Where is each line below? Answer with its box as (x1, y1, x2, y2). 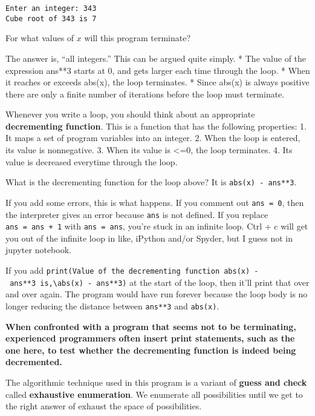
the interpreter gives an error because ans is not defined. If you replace (5, 208, 268, 220)
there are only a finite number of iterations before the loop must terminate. (5, 87, 285, 100)
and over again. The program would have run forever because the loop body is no (5, 288, 308, 300)
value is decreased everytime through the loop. (5, 155, 178, 168)
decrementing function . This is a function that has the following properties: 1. (5, 119, 307, 132)
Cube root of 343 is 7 (5, 14, 97, 23)
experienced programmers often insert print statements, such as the (5, 332, 295, 345)
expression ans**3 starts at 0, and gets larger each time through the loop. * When (5, 64, 310, 76)
